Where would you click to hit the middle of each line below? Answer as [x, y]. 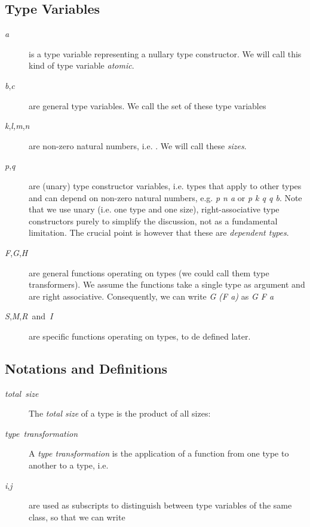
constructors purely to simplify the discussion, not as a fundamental [153, 221]
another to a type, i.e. [69, 465]
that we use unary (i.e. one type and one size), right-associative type [154, 209]
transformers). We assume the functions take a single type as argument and [167, 284]
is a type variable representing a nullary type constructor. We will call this [165, 53]
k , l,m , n [17, 126]
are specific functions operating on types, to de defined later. [140, 336]
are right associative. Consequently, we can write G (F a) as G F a [151, 296]
